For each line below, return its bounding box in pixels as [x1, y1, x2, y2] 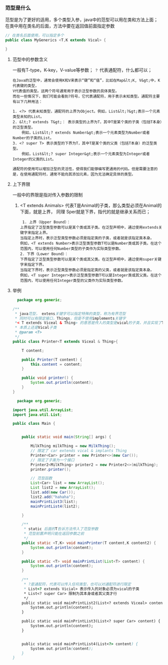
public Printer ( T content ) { [21, 357, 82, 362]
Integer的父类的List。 [12, 157, 56, 162]
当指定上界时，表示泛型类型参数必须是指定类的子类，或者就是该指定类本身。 [19, 235, 154, 241]
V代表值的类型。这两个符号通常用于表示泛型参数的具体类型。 [12, 89, 119, 94]
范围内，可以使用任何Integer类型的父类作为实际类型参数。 [19, 278, 125, 283]
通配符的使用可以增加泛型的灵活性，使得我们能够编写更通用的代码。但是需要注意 [12, 166, 154, 171]
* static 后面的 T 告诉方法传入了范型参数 [23, 526, 98, 531]
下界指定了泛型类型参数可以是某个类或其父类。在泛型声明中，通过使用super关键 [19, 257, 161, 262]
